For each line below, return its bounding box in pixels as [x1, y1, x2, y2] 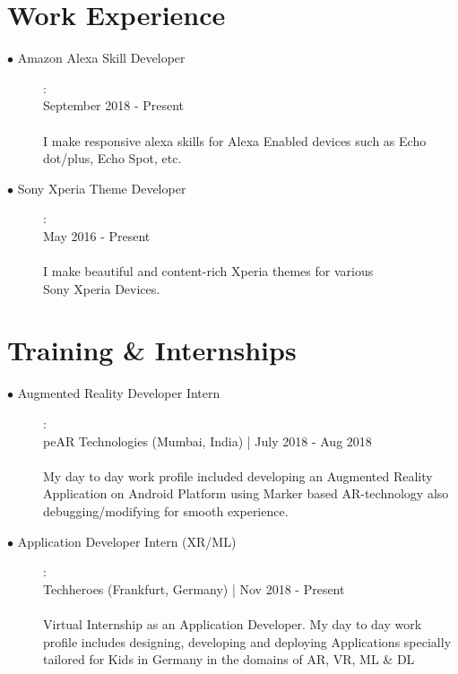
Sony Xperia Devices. [43, 279, 160, 298]
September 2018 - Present [43, 96, 185, 115]
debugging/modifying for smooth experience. [43, 501, 289, 520]
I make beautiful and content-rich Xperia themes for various [43, 262, 374, 281]
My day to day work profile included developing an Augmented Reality [43, 466, 433, 485]
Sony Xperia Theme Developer [17, 178, 186, 197]
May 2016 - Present [43, 226, 151, 245]
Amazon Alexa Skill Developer [17, 48, 186, 67]
